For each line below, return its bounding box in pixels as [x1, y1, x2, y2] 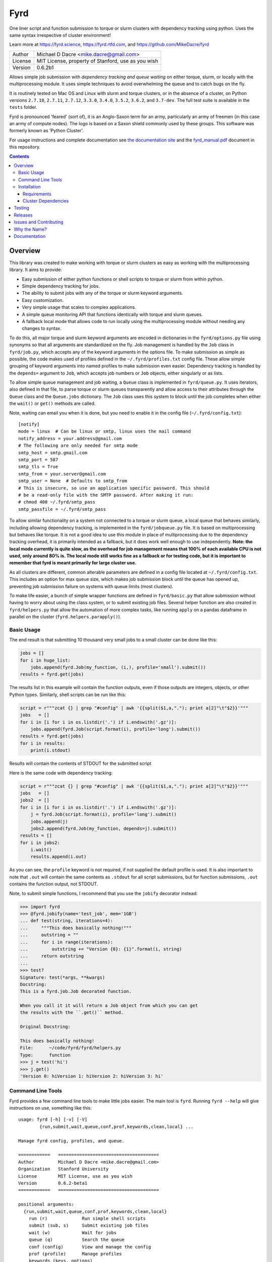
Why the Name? [14, 226, 47, 232]
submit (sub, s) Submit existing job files [28, 1223, 149, 1229]
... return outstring [20, 953, 84, 959]
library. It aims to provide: [9, 267, 62, 273]
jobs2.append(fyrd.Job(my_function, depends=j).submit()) [30, 825, 177, 831]
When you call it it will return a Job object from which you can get [20, 1003, 198, 1009]
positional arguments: [18, 1201, 75, 1207]
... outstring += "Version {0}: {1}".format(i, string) [20, 946, 182, 952]
